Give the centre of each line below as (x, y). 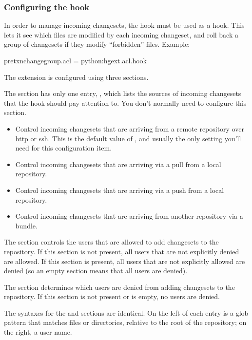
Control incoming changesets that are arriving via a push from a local (120, 190)
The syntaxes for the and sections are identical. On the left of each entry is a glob (126, 312)
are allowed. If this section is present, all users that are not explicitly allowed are (125, 261)
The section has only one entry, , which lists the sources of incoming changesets (123, 93)
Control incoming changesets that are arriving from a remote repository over (130, 128)
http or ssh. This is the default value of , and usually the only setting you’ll (128, 138)
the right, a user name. (38, 332)
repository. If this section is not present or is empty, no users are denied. (112, 296)
